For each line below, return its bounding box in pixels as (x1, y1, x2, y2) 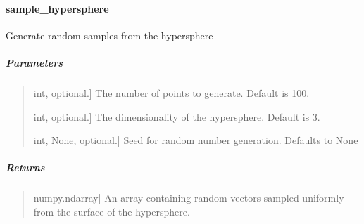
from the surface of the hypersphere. (33, 204, 190, 218)
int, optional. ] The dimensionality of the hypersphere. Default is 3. (33, 109, 320, 124)
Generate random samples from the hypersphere (6, 27, 213, 42)
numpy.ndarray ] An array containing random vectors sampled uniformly (33, 190, 344, 205)
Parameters (6, 55, 63, 70)
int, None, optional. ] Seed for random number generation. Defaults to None (33, 133, 358, 147)
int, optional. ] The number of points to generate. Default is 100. (33, 85, 310, 100)
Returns (6, 160, 45, 175)
